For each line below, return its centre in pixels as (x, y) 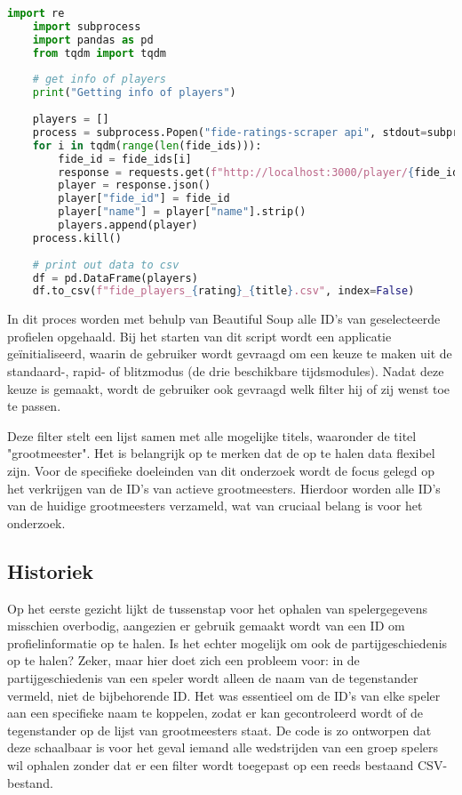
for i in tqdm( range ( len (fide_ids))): (147, 145)
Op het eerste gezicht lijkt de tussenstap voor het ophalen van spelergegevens (218, 608)
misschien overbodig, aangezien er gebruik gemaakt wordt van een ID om (206, 626)
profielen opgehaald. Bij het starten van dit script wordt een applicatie (199, 336)
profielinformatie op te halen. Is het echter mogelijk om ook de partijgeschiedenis (227, 642)
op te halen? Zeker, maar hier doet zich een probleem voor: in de (183, 660)
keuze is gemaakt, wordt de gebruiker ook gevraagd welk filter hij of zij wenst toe (229, 388)
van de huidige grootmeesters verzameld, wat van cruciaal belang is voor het (215, 506)
